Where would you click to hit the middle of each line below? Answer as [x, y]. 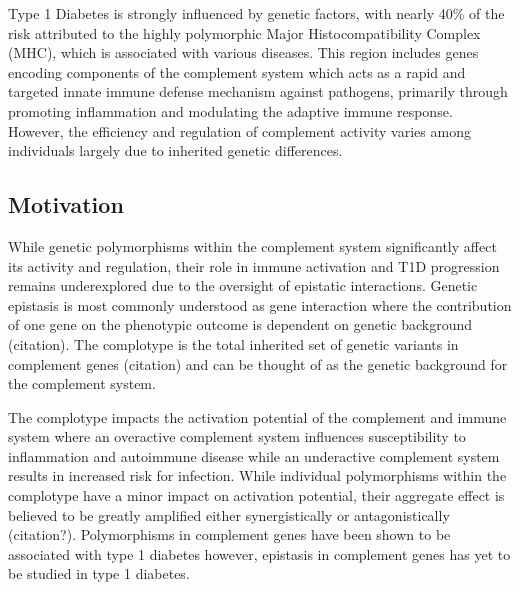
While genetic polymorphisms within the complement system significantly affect [252, 245]
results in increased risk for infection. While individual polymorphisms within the [257, 475]
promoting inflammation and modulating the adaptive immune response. [230, 110]
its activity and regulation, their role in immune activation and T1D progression [254, 265]
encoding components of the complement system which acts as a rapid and [237, 71]
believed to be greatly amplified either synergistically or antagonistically [229, 514]
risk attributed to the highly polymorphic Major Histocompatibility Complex [244, 32]
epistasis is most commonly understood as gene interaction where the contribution [260, 304]
